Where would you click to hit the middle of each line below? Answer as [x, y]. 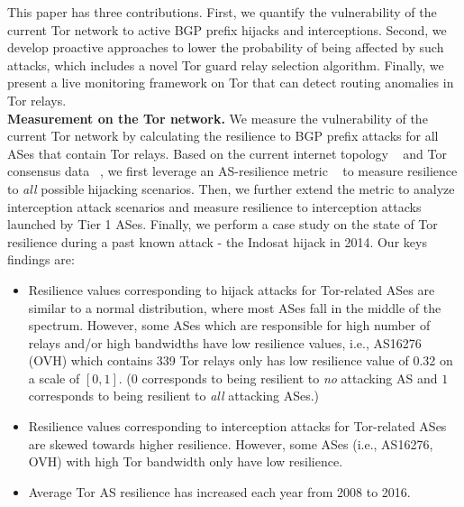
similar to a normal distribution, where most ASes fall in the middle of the [235, 307]
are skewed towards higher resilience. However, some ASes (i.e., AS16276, [231, 443]
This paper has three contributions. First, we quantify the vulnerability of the [222, 12]
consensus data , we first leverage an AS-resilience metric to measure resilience [232, 171]
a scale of [54, 378]
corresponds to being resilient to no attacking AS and [290, 378]
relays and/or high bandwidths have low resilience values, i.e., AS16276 [225, 342]
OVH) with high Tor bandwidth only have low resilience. [186, 461]
